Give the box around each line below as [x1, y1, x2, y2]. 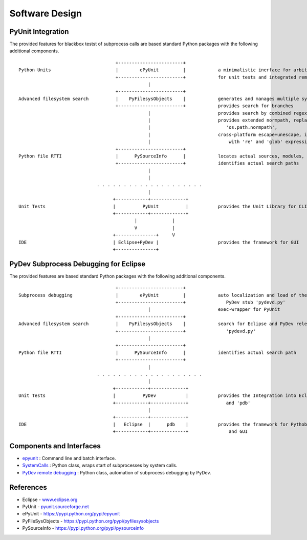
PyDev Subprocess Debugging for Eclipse [9, 259, 146, 268]
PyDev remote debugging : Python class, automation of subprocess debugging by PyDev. [22, 469, 211, 475]
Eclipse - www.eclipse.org [22, 496, 78, 503]
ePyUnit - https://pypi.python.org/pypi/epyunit [22, 511, 120, 517]
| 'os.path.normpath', [147, 125, 278, 130]
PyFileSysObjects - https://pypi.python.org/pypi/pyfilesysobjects [22, 518, 159, 524]
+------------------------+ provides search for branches [115, 103, 294, 109]
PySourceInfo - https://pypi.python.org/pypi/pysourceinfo [22, 525, 144, 531]
